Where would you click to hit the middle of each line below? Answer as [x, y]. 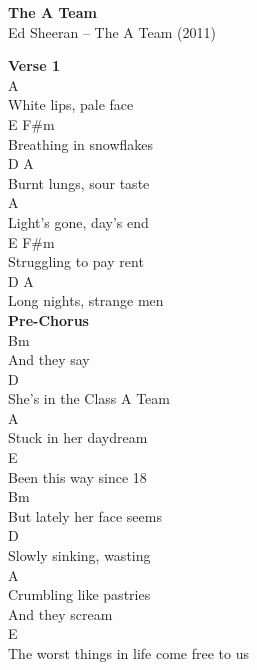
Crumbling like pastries [79, 594]
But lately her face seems [85, 515]
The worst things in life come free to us [128, 653]
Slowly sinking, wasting [79, 555]
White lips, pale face [71, 104]
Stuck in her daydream [78, 437]
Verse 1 [34, 65]
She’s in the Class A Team [89, 398]
